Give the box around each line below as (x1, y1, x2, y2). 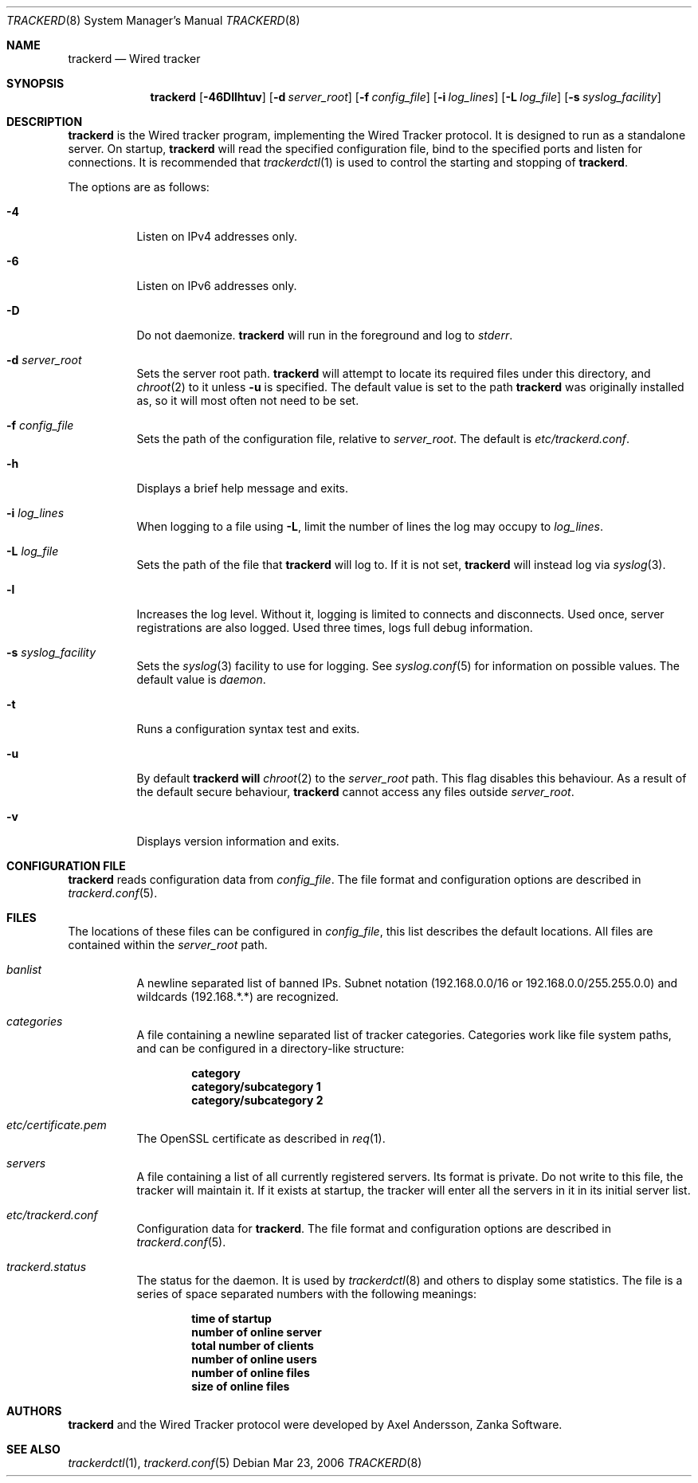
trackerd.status (6, 1260, 87, 1273)
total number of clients (191, 1339, 314, 1352)
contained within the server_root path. (68, 938, 268, 951)
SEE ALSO (6, 1442, 61, 1456)
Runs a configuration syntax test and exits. (136, 722, 360, 736)
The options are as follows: (68, 180, 210, 194)
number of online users (191, 1352, 317, 1366)
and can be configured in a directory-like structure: (136, 1042, 405, 1055)
